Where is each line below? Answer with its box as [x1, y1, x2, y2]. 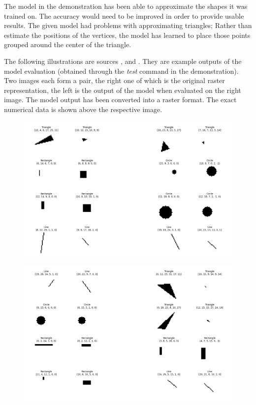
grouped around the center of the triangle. [4, 39, 131, 50]
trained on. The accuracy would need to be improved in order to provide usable [4, 10, 244, 21]
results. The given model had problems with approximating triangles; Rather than [4, 20, 252, 30]
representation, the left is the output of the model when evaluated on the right [4, 85, 241, 95]
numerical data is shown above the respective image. [4, 104, 162, 114]
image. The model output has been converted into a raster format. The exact [4, 94, 237, 105]
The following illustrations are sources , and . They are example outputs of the [4, 56, 242, 66]
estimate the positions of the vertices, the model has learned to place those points [4, 29, 251, 40]
